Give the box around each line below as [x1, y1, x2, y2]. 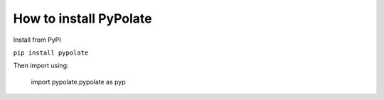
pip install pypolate [13, 48, 89, 57]
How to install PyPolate [13, 11, 152, 26]
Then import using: [13, 61, 69, 70]
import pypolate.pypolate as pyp [31, 77, 126, 86]
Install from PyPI [13, 35, 62, 44]
